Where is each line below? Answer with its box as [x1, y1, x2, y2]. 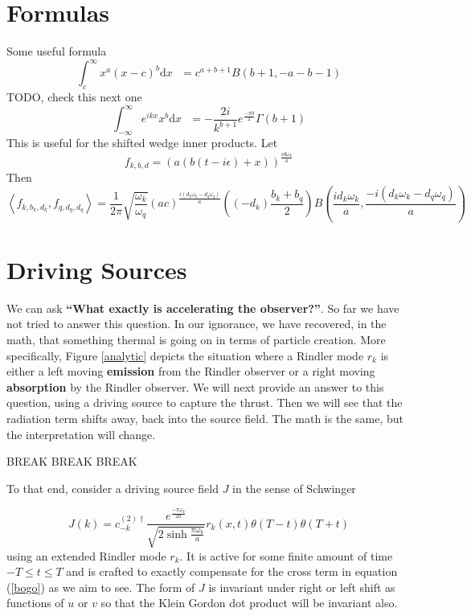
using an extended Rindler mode [6, 547, 166, 564]
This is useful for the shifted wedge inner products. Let [6, 133, 278, 150]
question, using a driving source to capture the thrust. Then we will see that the [6, 394, 403, 411]
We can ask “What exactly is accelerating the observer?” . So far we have [6, 299, 399, 316]
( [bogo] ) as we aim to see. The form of [6, 578, 195, 595]
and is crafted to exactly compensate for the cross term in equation [66, 563, 398, 580]
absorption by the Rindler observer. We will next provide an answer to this [6, 378, 384, 395]
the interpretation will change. [6, 425, 156, 442]
